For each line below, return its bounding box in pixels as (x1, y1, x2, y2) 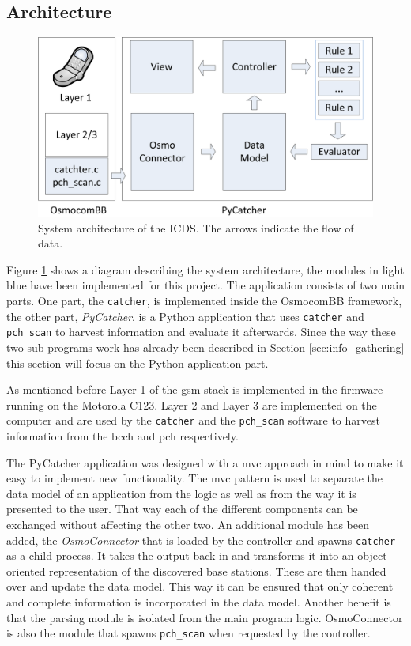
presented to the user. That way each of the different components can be (6, 501, 358, 517)
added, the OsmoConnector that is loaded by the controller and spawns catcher (6, 531, 396, 548)
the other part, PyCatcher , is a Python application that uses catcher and (6, 308, 364, 324)
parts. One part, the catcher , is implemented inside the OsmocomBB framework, (6, 293, 402, 309)
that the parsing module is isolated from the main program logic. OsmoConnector (6, 609, 403, 625)
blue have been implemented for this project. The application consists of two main (6, 277, 405, 293)
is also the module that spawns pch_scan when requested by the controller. (6, 625, 371, 641)
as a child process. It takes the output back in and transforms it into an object (6, 547, 387, 564)
